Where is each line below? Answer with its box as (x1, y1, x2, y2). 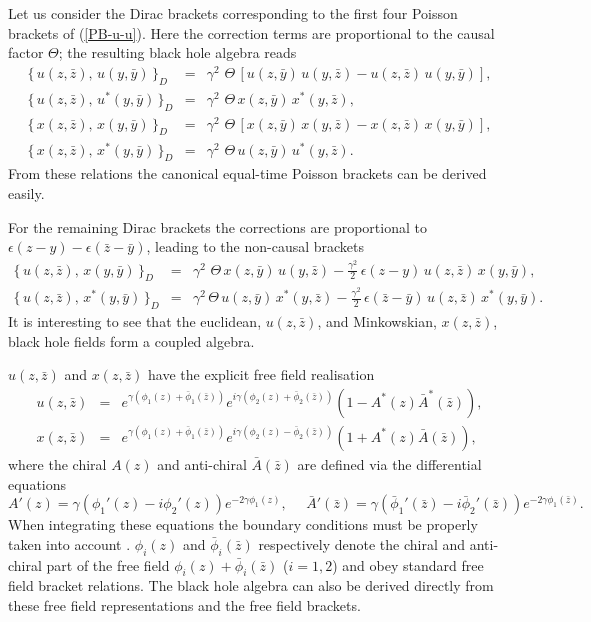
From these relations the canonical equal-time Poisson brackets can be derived (8, 163, 487, 184)
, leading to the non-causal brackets (146, 236, 365, 257)
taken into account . (8, 533, 131, 554)
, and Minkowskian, (317, 311, 437, 332)
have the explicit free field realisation (148, 364, 375, 385)
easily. (8, 183, 45, 203)
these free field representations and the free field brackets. (8, 594, 361, 615)
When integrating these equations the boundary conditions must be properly (8, 514, 478, 535)
